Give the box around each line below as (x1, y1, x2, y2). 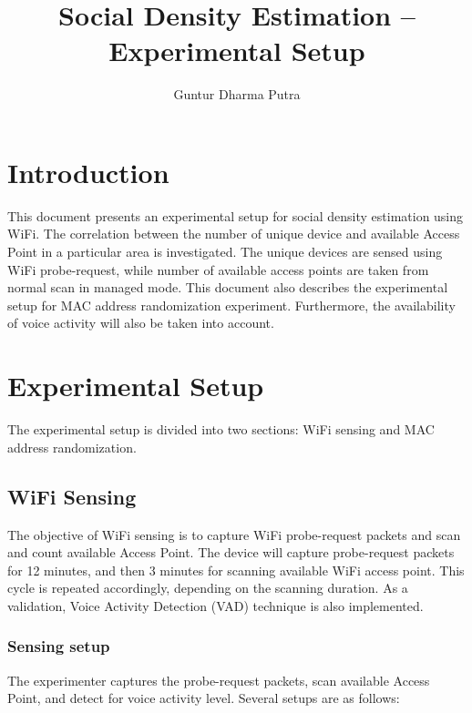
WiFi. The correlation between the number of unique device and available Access (7, 224, 460, 243)
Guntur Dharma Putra (173, 85, 301, 104)
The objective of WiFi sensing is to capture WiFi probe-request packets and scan (7, 525, 461, 544)
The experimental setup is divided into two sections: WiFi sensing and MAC (7, 420, 435, 439)
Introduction (7, 153, 169, 190)
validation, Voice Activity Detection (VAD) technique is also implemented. (7, 596, 424, 615)
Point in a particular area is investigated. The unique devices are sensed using (7, 242, 443, 261)
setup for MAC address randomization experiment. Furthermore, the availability (7, 295, 456, 314)
